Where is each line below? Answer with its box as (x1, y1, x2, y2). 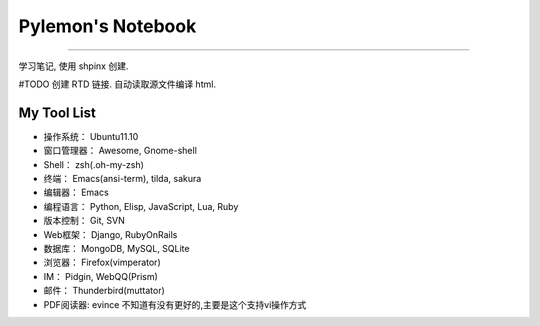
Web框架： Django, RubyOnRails (43, 228, 178, 240)
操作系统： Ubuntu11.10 (43, 130, 139, 142)
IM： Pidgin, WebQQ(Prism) (43, 270, 159, 282)
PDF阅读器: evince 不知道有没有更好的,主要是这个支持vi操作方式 (43, 298, 307, 310)
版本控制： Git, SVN (43, 215, 125, 227)
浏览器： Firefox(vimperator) (43, 256, 161, 269)
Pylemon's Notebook (18, 15, 197, 37)
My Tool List (18, 104, 97, 121)
